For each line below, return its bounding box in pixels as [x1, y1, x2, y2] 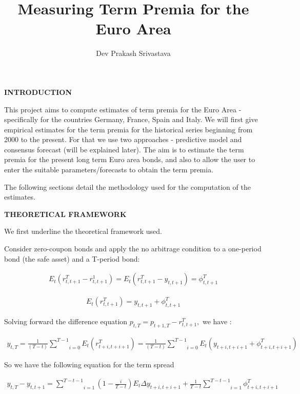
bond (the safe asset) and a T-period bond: [4, 253, 140, 264]
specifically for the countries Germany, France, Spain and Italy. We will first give [4, 114, 258, 125]
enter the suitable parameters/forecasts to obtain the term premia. [4, 164, 214, 175]
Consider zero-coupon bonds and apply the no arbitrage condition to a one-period [4, 243, 262, 254]
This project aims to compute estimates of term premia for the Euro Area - [4, 104, 242, 114]
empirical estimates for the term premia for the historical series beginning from [4, 124, 253, 134]
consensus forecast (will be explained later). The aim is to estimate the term [4, 144, 244, 154]
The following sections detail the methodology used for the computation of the [4, 181, 251, 192]
